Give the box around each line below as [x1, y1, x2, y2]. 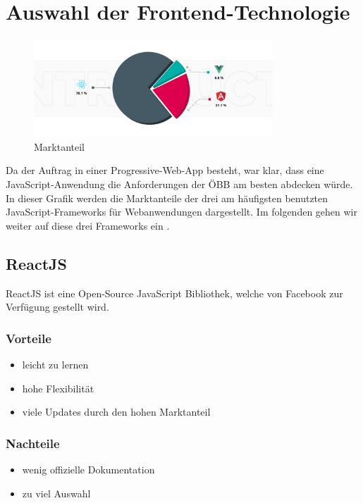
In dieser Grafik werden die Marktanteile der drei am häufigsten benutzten [6, 190, 328, 205]
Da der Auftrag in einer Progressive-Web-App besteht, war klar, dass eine [6, 163, 324, 178]
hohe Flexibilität [22, 380, 94, 395]
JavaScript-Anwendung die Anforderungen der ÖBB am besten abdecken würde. [6, 176, 353, 191]
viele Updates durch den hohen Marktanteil [22, 404, 211, 419]
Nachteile [6, 434, 60, 452]
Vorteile [6, 329, 51, 347]
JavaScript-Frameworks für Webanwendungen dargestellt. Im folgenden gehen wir [6, 204, 357, 219]
